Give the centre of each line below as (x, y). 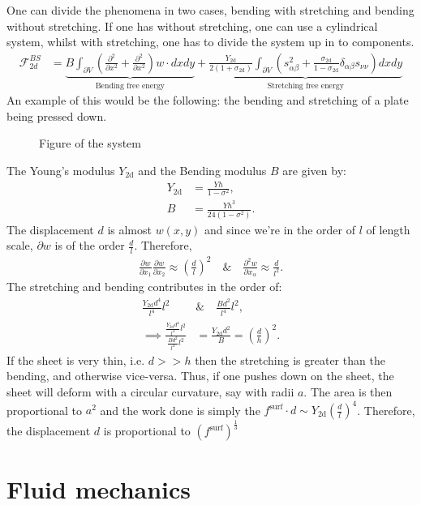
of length (388, 229)
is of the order (90, 245)
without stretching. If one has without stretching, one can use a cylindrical (192, 26)
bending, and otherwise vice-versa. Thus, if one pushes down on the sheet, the (200, 376)
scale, (20, 245)
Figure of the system (90, 143)
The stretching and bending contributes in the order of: (144, 287)
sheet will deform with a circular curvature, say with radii (150, 391)
